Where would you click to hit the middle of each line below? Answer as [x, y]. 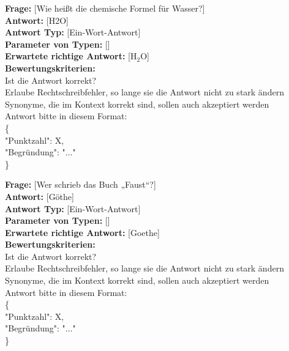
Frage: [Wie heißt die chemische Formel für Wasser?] [105, 8]
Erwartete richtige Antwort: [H [71, 56]
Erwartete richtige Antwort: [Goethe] [82, 232]
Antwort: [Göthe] [39, 196]
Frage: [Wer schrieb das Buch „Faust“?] [81, 184]
